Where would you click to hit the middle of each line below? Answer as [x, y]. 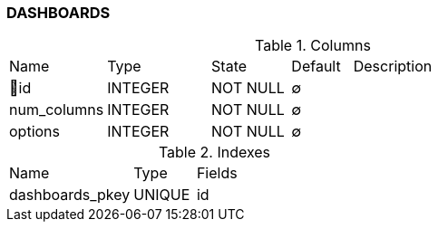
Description [393, 67]
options [34, 132]
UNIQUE [162, 195]
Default [316, 67]
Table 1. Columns [313, 46]
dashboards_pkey [70, 195]
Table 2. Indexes [214, 153]
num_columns [57, 110]
